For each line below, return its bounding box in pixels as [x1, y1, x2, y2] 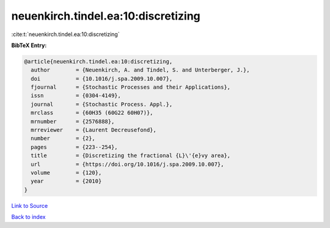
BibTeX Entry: [11, 42, 47, 49]
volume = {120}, [31, 169, 102, 176]
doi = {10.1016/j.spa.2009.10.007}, [31, 75, 173, 82]
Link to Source [11, 202, 48, 209]
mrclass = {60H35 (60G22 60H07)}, [31, 109, 153, 116]
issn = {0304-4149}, [31, 92, 122, 99]
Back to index [11, 213, 46, 221]
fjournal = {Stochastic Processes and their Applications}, [31, 84, 231, 91]
